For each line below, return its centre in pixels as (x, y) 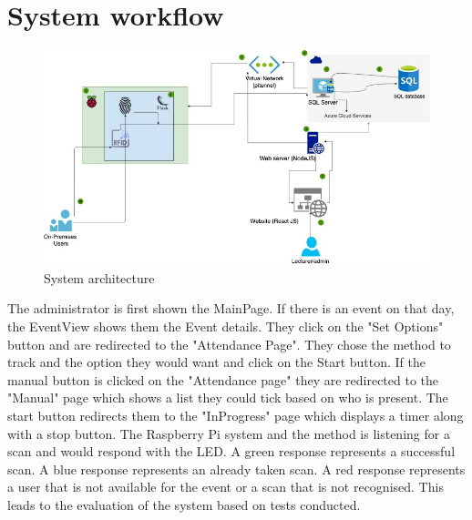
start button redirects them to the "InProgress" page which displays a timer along (236, 416)
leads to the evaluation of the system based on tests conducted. (184, 504)
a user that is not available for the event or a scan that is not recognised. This (226, 487)
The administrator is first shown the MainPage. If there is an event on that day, (231, 308)
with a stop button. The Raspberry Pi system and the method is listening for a (229, 433)
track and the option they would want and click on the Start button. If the (217, 362)
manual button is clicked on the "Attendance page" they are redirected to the (223, 379)
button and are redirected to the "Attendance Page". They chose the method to (229, 344)
